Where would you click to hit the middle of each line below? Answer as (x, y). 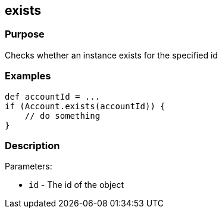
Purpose (25, 34)
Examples (28, 76)
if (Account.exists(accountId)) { (85, 106)
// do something (62, 115)
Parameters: (29, 166)
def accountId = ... (53, 96)
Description (32, 145)
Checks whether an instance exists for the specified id (111, 55)
